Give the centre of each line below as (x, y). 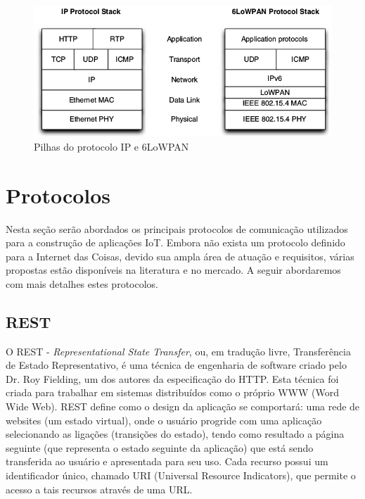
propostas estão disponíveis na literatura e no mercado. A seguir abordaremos (173, 270)
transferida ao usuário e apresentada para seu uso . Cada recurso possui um (167, 461)
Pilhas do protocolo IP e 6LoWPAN (111, 146)
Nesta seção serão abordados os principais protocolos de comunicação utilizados (177, 228)
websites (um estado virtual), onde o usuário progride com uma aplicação (164, 420)
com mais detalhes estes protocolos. (82, 283)
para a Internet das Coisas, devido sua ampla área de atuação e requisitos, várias (180, 256)
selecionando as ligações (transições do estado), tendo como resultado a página (175, 434)
